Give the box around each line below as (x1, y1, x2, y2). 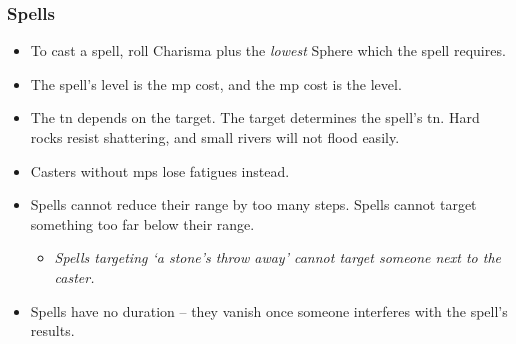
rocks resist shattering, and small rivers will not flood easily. (30, 127, 400, 147)
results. (30, 320, 75, 341)
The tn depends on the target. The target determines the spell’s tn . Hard (30, 107, 480, 128)
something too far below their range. (30, 213, 255, 234)
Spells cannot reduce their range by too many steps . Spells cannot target (30, 194, 477, 215)
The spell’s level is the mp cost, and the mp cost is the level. (30, 73, 402, 94)
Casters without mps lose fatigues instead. (30, 160, 290, 181)
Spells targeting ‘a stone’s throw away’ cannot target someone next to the (54, 247, 501, 268)
